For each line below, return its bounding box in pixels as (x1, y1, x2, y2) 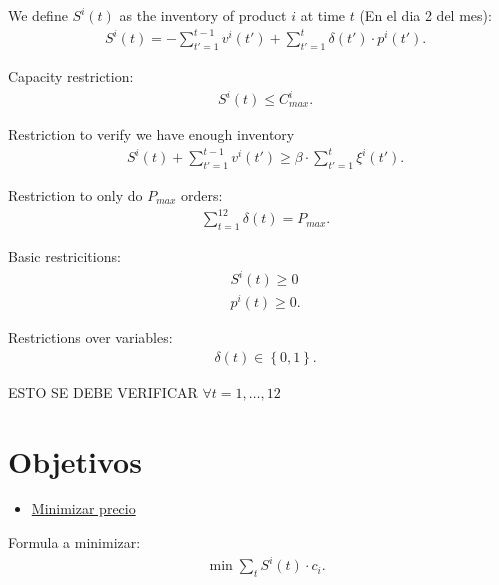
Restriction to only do (8, 184, 143, 205)
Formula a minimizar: (8, 532, 141, 553)
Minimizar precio (31, 498, 136, 519)
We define (8, 5, 68, 25)
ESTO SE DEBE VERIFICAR (8, 381, 198, 402)
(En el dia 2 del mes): (359, 5, 492, 25)
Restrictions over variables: (8, 327, 173, 348)
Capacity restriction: (8, 65, 134, 86)
